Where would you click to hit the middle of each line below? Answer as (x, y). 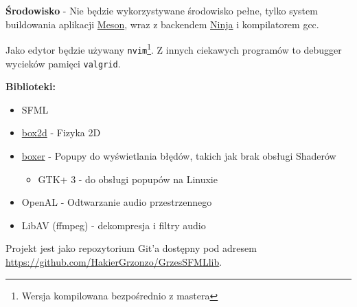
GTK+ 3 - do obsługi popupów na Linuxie (128, 179)
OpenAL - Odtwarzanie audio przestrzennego (117, 202)
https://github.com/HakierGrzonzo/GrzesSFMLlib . (114, 261)
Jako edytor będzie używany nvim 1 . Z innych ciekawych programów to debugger (174, 49)
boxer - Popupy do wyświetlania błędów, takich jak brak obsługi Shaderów (179, 155)
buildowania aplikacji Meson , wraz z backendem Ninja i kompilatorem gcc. (162, 24)
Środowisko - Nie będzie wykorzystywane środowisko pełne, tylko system (162, 10)
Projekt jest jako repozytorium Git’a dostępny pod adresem (131, 248)
